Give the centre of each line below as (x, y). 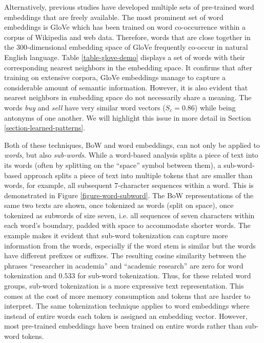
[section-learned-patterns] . (45, 128)
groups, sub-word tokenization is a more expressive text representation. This (124, 286)
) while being (215, 107)
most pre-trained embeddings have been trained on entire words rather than (124, 326)
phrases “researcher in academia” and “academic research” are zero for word (124, 265)
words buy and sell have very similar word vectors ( (85, 107)
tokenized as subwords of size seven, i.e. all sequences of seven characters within (129, 215)
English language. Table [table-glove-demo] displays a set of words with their (125, 57)
